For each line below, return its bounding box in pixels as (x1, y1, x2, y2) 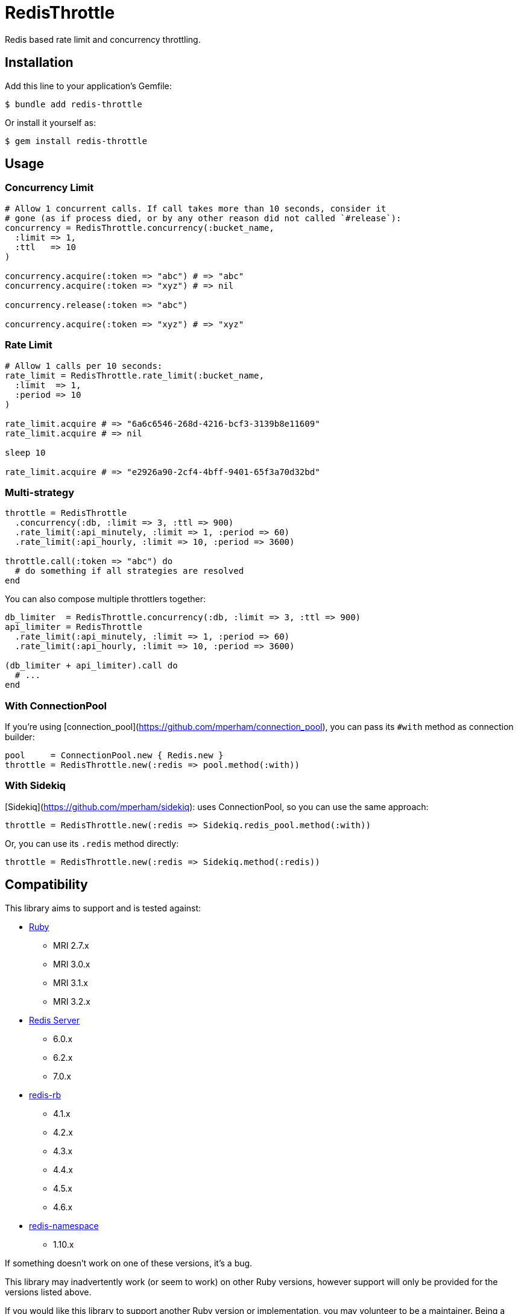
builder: (5, 732, 35, 743)
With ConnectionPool (5, 699, 107, 712)
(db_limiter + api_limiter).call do (5, 661, 178, 671)
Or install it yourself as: (5, 117, 96, 128)
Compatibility (5, 877, 88, 893)
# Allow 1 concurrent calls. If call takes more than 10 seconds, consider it (5, 203, 387, 213)
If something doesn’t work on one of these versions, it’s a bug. (5, 1257, 253, 1268)
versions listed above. (5, 1286, 92, 1297)
